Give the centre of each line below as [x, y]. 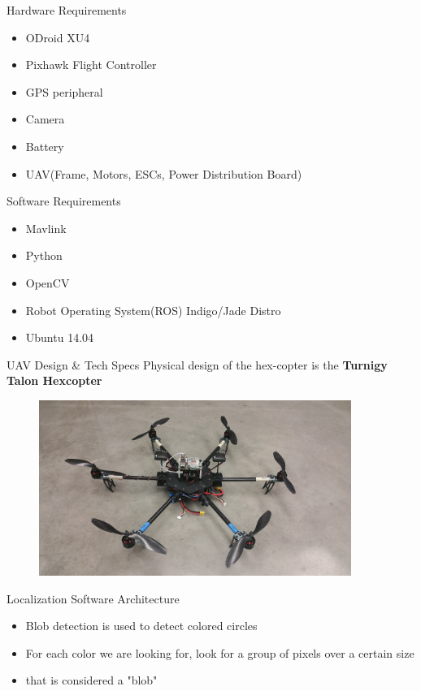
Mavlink [46, 228]
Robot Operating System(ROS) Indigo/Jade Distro [153, 310]
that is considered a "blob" [91, 680]
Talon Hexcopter [54, 380]
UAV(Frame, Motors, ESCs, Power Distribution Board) [164, 173]
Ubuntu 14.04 [60, 337]
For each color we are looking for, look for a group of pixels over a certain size [220, 652]
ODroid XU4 [58, 37]
